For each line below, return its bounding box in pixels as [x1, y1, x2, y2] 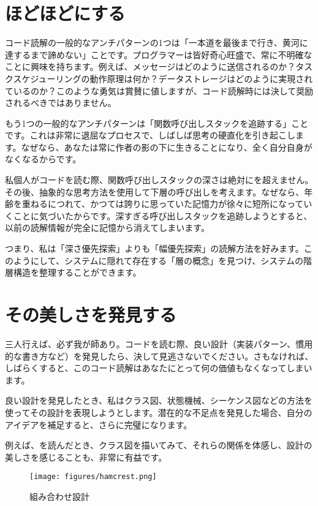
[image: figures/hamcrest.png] [29, 472, 157, 481]
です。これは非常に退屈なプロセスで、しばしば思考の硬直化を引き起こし [5, 129, 296, 142]
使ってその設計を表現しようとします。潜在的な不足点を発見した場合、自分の [5, 406, 312, 418]
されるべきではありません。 [5, 96, 116, 109]
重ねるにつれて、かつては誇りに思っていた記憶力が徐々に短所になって [21, 197, 304, 210]
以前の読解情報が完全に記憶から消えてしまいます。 [5, 221, 210, 234]
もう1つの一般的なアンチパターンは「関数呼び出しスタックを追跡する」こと [5, 116, 309, 129]
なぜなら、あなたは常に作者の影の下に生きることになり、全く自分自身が [21, 140, 312, 153]
